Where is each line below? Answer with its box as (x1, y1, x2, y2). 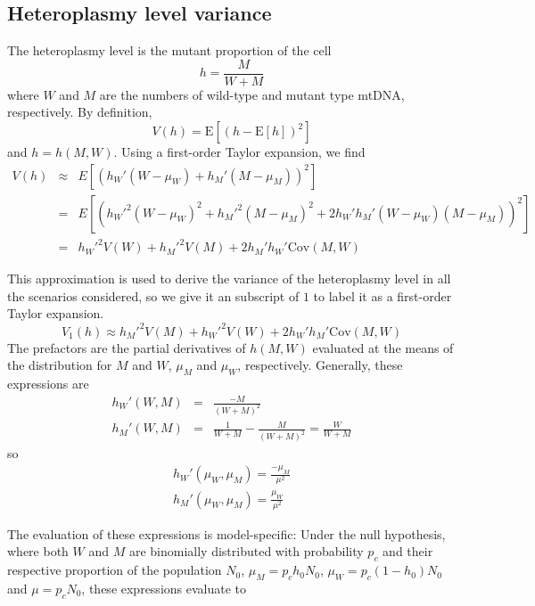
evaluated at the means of (312, 338, 454, 356)
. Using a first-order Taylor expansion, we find (113, 143, 366, 161)
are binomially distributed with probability (128, 542, 364, 561)
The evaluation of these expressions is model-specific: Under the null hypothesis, (7, 524, 446, 543)
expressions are (7, 373, 89, 392)
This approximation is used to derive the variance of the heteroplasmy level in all (7, 269, 451, 288)
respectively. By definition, (7, 102, 152, 121)
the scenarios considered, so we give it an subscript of (7, 286, 300, 305)
